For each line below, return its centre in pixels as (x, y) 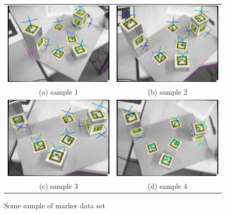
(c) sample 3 (59, 185)
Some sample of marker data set (55, 205)
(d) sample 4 (167, 185)
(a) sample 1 (59, 91)
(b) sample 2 (167, 91)
